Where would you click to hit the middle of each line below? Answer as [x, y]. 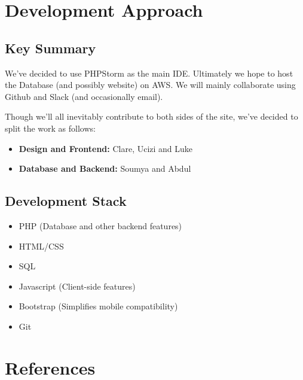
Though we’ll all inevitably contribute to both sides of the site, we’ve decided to [151, 116]
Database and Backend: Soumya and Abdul [105, 168]
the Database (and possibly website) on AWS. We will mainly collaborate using [150, 85]
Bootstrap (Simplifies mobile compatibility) [98, 306]
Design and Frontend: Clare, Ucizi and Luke [106, 148]
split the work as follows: [50, 128]
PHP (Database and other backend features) [100, 225]
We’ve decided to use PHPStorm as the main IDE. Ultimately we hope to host [149, 73]
